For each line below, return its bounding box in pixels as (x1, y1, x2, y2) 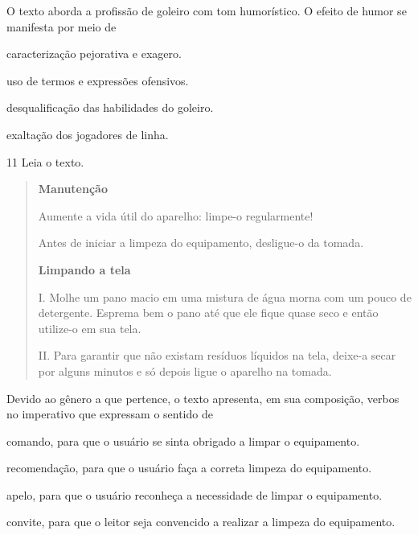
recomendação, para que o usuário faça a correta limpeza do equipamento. (6, 459, 372, 476)
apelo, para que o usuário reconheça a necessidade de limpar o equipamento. (6, 486, 383, 503)
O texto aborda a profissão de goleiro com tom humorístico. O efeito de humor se (6, 2, 407, 19)
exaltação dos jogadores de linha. (6, 126, 169, 142)
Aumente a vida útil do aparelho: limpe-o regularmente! (38, 207, 313, 224)
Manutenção (38, 180, 108, 197)
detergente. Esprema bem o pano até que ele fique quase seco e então (38, 304, 379, 321)
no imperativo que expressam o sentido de (6, 405, 213, 422)
